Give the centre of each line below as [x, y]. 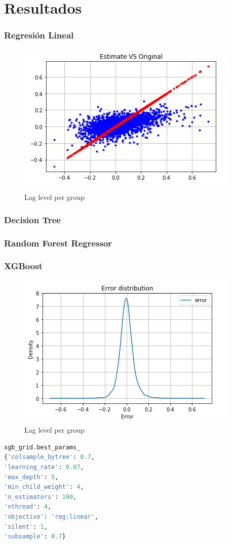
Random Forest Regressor [58, 243]
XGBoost [23, 266]
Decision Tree [32, 219]
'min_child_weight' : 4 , [44, 487]
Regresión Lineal [39, 35]
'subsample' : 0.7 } [35, 537]
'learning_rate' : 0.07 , [44, 467]
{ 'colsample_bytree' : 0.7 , [50, 457]
